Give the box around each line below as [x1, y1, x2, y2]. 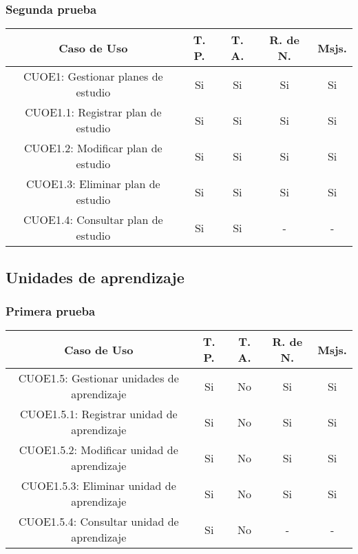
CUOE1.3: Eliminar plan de [25, 176, 160, 192]
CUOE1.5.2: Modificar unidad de [19, 442, 178, 458]
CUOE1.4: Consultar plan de [23, 212, 163, 228]
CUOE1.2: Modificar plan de [23, 140, 162, 156]
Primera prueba [6, 302, 96, 319]
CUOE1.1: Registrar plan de [25, 104, 162, 121]
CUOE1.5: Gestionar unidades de [18, 370, 179, 387]
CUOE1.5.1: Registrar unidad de [19, 406, 178, 422]
